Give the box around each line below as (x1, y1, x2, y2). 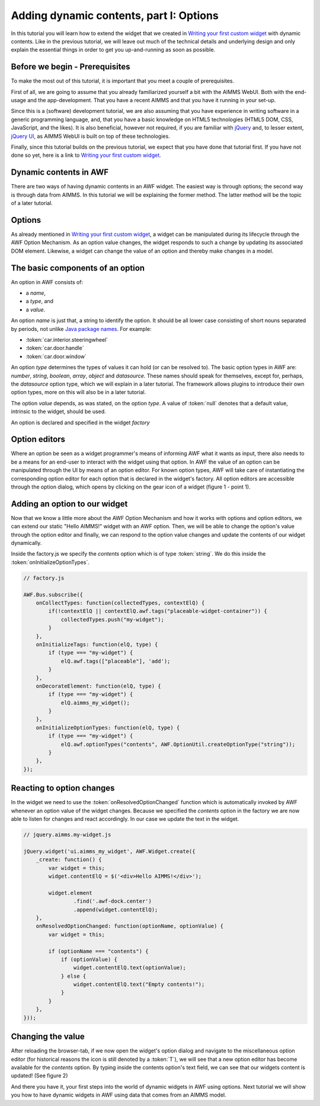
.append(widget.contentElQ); (73, 906, 158, 913)
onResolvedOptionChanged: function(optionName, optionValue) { (36, 923, 224, 929)
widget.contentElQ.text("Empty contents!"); (73, 981, 205, 988)
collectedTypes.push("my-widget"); (60, 616, 164, 623)
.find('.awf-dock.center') (73, 898, 152, 905)
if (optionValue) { (60, 956, 118, 963)
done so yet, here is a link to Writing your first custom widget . (11, 152, 161, 159)
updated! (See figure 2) (11, 1072, 68, 1079)
